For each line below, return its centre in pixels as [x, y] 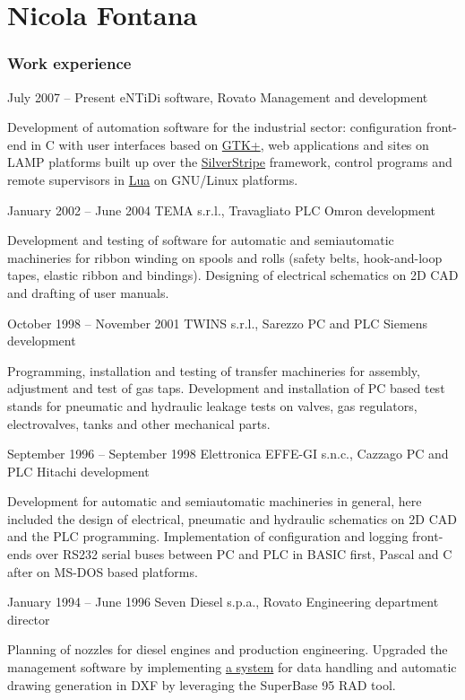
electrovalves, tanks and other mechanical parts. [139, 423]
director [29, 619]
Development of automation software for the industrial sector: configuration [215, 127]
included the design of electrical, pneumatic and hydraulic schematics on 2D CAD [232, 518]
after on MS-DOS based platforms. [103, 571]
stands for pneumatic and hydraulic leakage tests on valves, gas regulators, [212, 405]
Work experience [69, 63]
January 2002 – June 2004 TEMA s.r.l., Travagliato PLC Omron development [222, 210]
